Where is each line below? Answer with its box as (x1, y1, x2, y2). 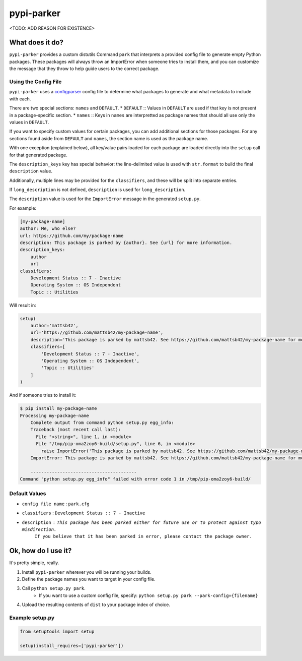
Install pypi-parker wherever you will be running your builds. (22, 569, 152, 575)
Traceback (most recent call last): (30, 427, 121, 433)
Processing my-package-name (20, 412, 89, 418)
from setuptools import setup (20, 628, 95, 634)
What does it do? (9, 38, 64, 47)
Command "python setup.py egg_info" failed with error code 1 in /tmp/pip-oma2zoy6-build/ (20, 476, 251, 482)
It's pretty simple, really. (9, 560, 59, 566)
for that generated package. (9, 152, 67, 158)
